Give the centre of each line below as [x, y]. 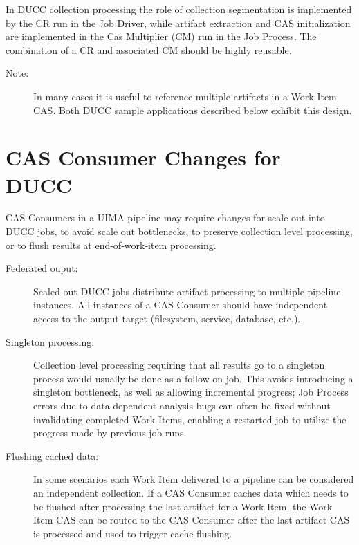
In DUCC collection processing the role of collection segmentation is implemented [179, 9]
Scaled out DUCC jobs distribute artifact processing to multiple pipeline [187, 291]
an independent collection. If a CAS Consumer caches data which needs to [191, 492]
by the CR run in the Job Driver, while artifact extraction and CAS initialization [178, 22]
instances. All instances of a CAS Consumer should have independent [181, 305]
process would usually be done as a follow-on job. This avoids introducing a [193, 378]
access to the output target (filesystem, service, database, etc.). [167, 318]
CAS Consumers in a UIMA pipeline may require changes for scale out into [165, 218]
